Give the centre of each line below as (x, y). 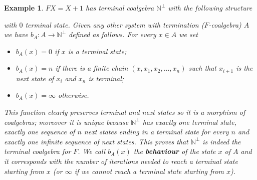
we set (188, 34)
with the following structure (210, 8)
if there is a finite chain (92, 68)
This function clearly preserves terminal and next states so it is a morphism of (125, 112)
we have (16, 34)
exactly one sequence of (40, 132)
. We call (92, 151)
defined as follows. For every (112, 34)
